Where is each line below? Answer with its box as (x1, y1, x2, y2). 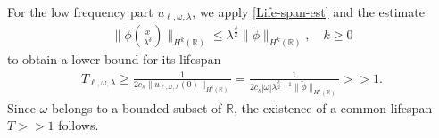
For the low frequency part (7, 3, 153, 20)
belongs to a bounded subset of (51, 98, 222, 117)
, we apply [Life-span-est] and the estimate (192, 3, 425, 20)
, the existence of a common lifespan (233, 98, 433, 117)
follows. (58, 116, 99, 134)
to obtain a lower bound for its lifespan (7, 50, 221, 69)
